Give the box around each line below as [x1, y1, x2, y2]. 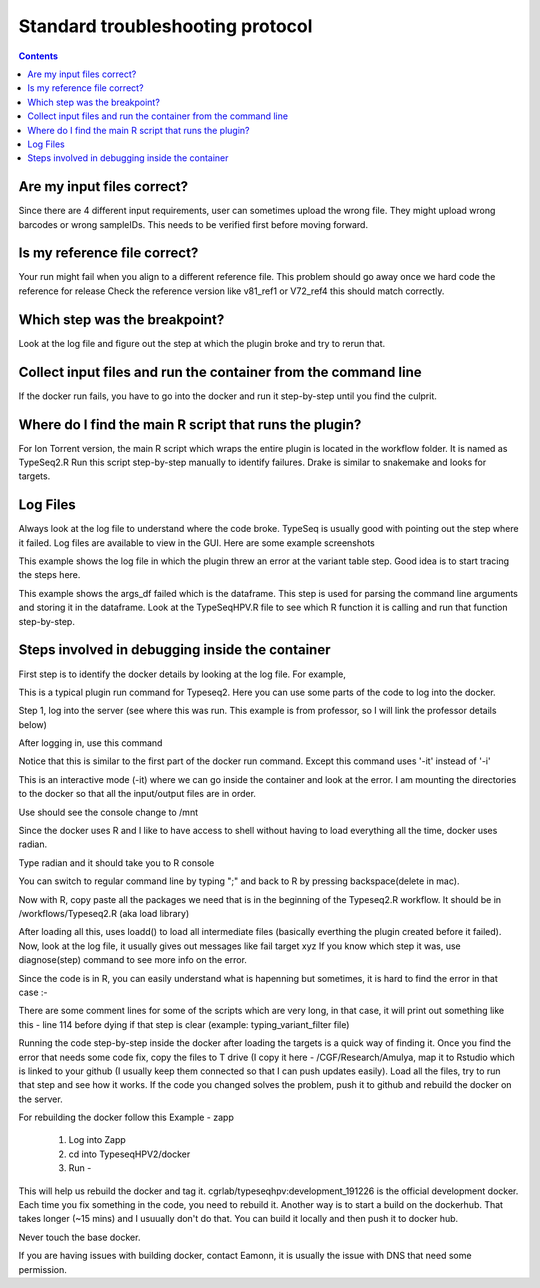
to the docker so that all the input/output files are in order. [18, 788, 257, 800]
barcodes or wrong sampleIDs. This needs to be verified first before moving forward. [18, 218, 369, 230]
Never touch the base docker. [18, 1231, 141, 1243]
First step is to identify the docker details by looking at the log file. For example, [18, 668, 347, 680]
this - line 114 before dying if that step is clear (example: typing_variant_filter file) [18, 1018, 350, 1030]
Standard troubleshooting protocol [18, 15, 313, 37]
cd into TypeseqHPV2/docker [68, 1148, 191, 1160]
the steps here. [18, 569, 81, 581]
